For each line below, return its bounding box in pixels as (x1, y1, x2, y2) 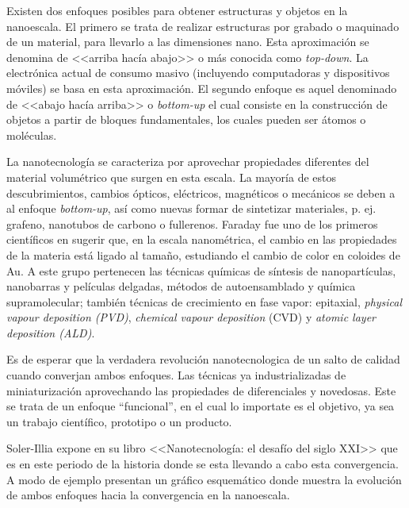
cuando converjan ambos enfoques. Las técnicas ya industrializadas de (6, 367, 346, 383)
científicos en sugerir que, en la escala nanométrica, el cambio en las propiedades (6, 231, 397, 248)
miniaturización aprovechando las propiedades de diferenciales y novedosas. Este (6, 382, 396, 398)
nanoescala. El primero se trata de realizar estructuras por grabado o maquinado (6, 17, 399, 34)
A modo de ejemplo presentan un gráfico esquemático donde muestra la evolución (6, 471, 402, 487)
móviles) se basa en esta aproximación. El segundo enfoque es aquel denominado (6, 79, 397, 96)
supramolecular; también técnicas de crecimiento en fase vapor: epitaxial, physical (6, 293, 403, 310)
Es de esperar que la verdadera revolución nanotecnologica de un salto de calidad (6, 351, 400, 368)
